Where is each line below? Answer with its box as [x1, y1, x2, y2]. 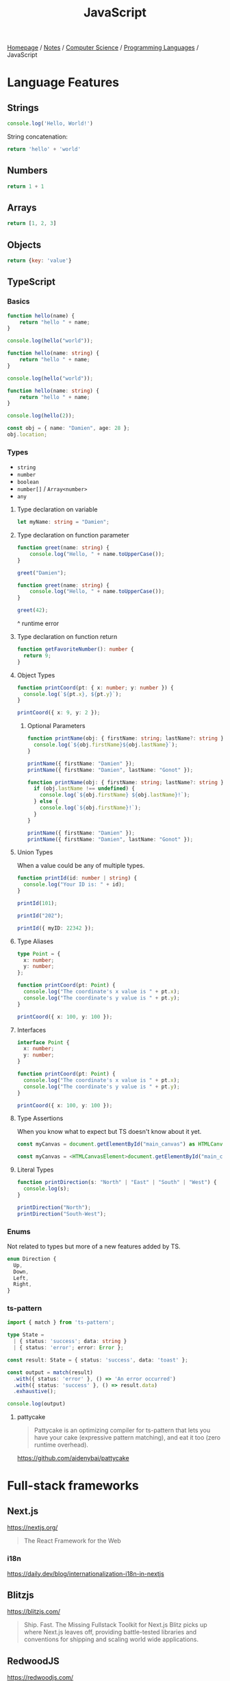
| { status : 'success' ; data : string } [13, 1338, 127, 1345]
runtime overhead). [34, 1441, 89, 1449]
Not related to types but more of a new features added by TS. [7, 1242, 181, 1250]
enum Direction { [7, 1255, 57, 1262]
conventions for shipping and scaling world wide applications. [23, 1635, 199, 1643]
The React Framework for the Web [23, 1537, 121, 1545]
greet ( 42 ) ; [16, 607, 49, 614]
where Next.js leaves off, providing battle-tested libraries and [23, 1628, 197, 1636]
